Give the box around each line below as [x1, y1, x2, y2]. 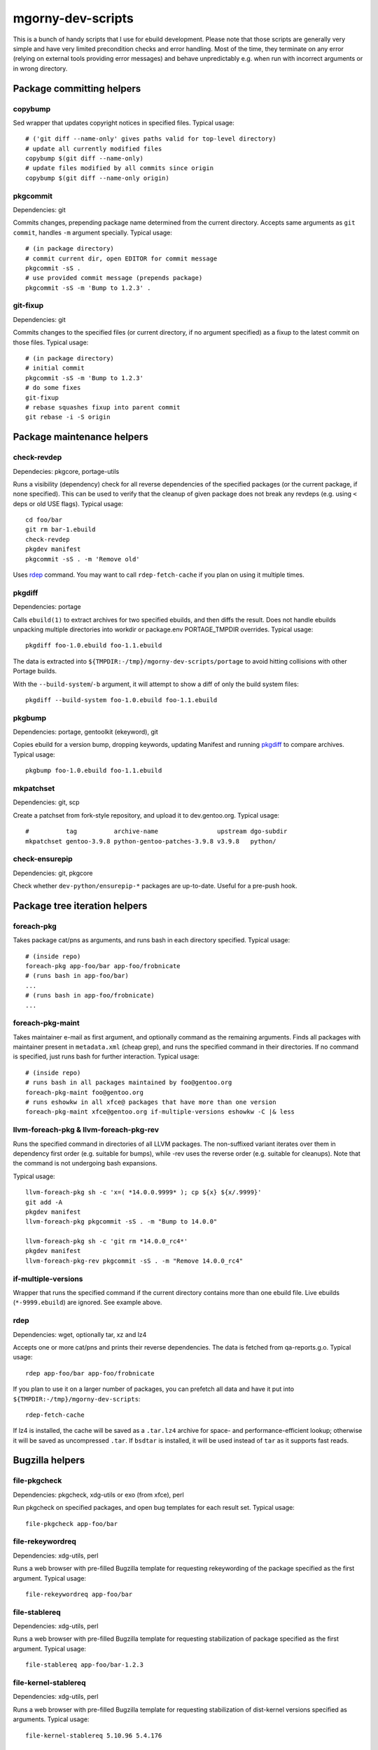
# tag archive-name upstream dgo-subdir [25, 827, 288, 836]
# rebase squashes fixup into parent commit [25, 403, 181, 411]
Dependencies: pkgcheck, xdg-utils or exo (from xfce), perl [13, 1490, 185, 1499]
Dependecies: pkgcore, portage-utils [13, 467, 120, 475]
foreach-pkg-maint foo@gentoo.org [25, 1088, 143, 1096]
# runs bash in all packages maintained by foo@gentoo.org [25, 1079, 232, 1086]
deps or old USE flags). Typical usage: [13, 499, 124, 507]
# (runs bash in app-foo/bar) [25, 972, 129, 980]
